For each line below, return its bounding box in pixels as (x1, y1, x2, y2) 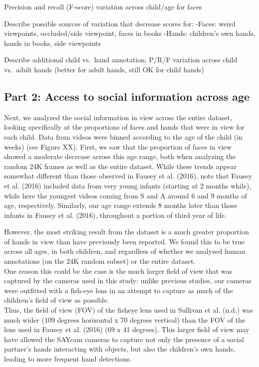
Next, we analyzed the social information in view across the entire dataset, (4, 112, 232, 122)
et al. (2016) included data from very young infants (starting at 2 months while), (4, 180, 252, 190)
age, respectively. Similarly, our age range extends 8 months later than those (4, 200, 238, 210)
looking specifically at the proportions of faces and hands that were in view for (4, 122, 245, 132)
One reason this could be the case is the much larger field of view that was (4, 265, 233, 276)
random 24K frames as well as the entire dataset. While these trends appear (4, 161, 237, 171)
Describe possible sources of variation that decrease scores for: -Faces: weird (4, 18, 236, 28)
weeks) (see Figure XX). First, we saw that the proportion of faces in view (4, 141, 232, 152)
